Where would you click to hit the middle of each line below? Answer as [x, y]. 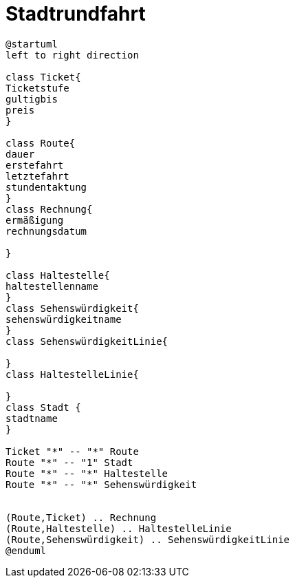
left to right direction [72, 55]
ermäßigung [35, 220]
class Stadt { [43, 407]
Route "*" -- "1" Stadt [69, 462]
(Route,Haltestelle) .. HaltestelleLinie [119, 528]
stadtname [32, 418]
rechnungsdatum [46, 231]
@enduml [26, 550]
